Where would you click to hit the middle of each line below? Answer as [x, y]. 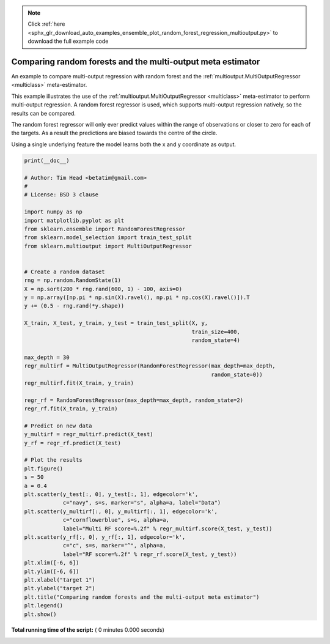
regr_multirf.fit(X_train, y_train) [79, 383]
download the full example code [68, 41]
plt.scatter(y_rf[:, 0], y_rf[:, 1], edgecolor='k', [105, 537]
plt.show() [40, 614]
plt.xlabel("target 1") [60, 580]
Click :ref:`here [46, 24]
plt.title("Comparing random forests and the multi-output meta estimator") [142, 597]
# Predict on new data [58, 426]
